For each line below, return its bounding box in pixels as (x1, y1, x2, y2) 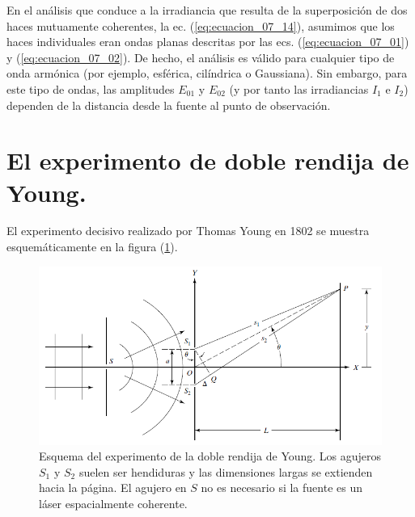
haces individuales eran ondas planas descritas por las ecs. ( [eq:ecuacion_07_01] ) (6, 33, 409, 50)
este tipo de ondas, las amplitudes (6, 80, 175, 97)
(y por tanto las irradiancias (229, 80, 369, 97)
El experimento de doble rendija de (6, 144, 409, 177)
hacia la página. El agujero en (39, 479, 187, 496)
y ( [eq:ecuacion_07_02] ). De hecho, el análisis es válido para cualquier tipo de (6, 48, 395, 65)
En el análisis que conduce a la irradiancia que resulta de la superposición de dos (6, 2, 408, 18)
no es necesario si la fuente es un (201, 479, 362, 496)
